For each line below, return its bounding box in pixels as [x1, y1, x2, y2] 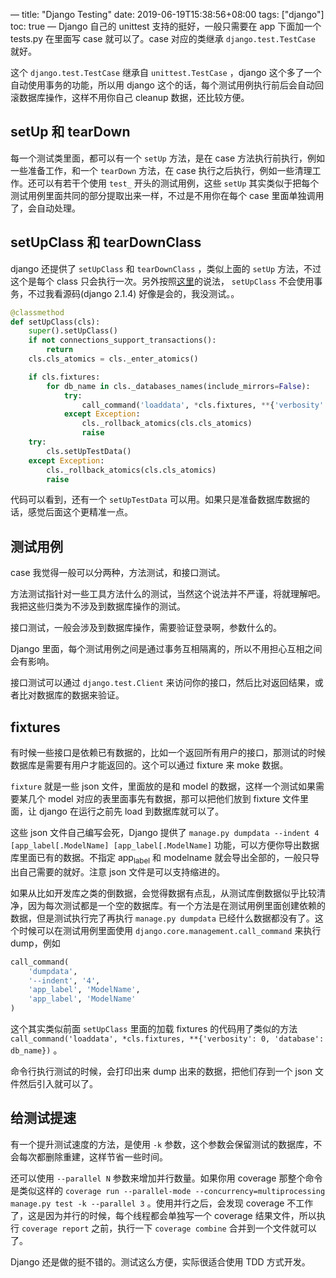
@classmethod [10, 307, 65, 318]
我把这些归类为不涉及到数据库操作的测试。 [10, 600, 186, 613]
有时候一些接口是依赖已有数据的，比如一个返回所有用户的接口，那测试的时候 [10, 747, 326, 758]
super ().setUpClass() [28, 326, 118, 336]
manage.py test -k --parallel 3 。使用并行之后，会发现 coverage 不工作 [10, 1197, 314, 1209]
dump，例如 [10, 937, 61, 949]
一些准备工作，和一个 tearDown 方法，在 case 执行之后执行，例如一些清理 [10, 164, 313, 176]
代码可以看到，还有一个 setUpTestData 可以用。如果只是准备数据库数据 [10, 494, 302, 506]
